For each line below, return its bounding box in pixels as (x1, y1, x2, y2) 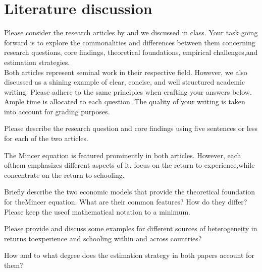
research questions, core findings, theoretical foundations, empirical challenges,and (4, 47, 258, 57)
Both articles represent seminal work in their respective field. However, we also (4, 66, 247, 77)
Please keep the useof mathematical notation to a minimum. (4, 206, 190, 217)
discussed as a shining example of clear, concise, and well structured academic (4, 77, 245, 87)
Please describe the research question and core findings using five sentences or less (4, 123, 257, 133)
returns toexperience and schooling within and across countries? (4, 233, 202, 243)
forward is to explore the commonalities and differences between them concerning (4, 37, 255, 47)
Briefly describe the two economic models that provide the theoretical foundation (4, 186, 255, 197)
